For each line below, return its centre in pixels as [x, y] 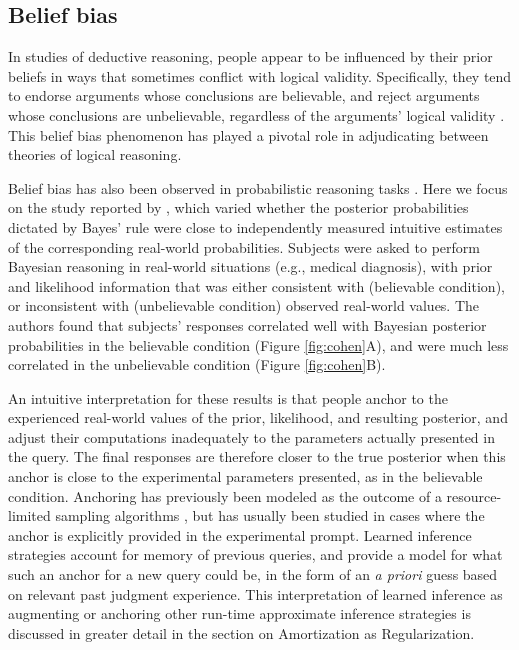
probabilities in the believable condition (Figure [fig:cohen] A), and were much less [258, 344]
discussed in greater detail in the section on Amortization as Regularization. [241, 632]
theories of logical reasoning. [95, 154]
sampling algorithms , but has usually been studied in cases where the [270, 515]
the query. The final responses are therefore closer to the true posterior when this [257, 456]
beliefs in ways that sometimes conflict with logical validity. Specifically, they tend [260, 75]
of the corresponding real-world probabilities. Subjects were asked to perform [244, 246]
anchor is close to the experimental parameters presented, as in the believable [245, 476]
